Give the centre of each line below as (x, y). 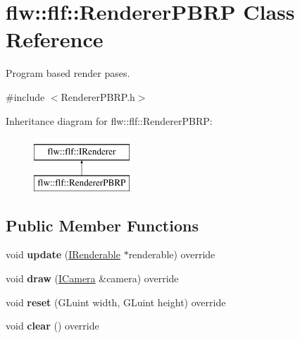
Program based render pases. (68, 73)
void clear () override (52, 326)
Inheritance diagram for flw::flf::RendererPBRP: (109, 120)
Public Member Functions (102, 225)
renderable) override (172, 254)
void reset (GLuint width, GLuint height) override (116, 302)
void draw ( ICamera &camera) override (92, 278)
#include (25, 96)
